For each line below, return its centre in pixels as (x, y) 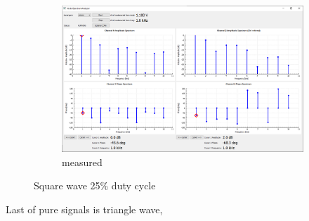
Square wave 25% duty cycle (95, 185)
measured (82, 162)
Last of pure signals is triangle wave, (84, 209)
